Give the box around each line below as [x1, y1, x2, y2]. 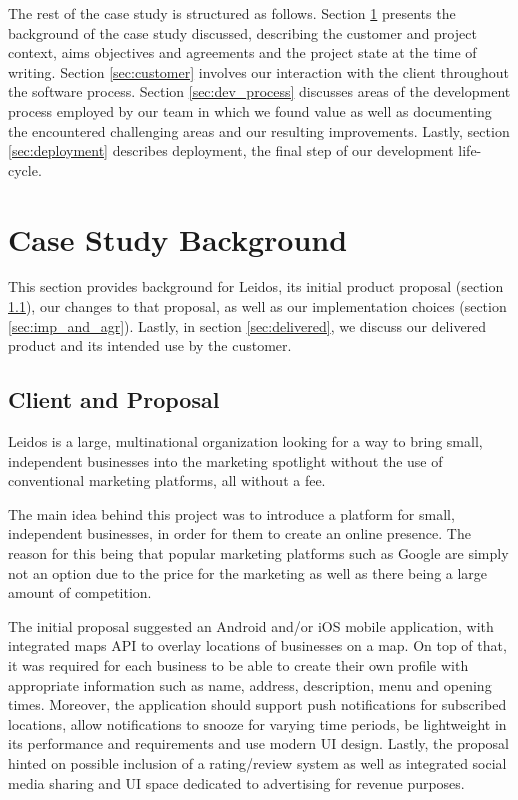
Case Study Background [8, 218, 348, 259]
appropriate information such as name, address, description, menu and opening [8, 674, 492, 695]
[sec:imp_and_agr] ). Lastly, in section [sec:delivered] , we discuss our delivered [8, 315, 487, 336]
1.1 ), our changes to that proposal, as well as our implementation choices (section [8, 296, 507, 317]
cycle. [8, 159, 42, 180]
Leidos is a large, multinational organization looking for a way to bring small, [8, 431, 483, 452]
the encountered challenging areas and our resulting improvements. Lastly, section [8, 120, 510, 141]
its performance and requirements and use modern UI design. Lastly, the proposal [8, 733, 510, 754]
